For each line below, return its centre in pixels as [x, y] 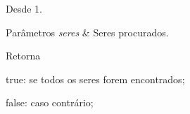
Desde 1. [24, 8]
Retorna [23, 56]
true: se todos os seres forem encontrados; [95, 79]
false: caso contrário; [50, 102]
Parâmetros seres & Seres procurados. [87, 32]
